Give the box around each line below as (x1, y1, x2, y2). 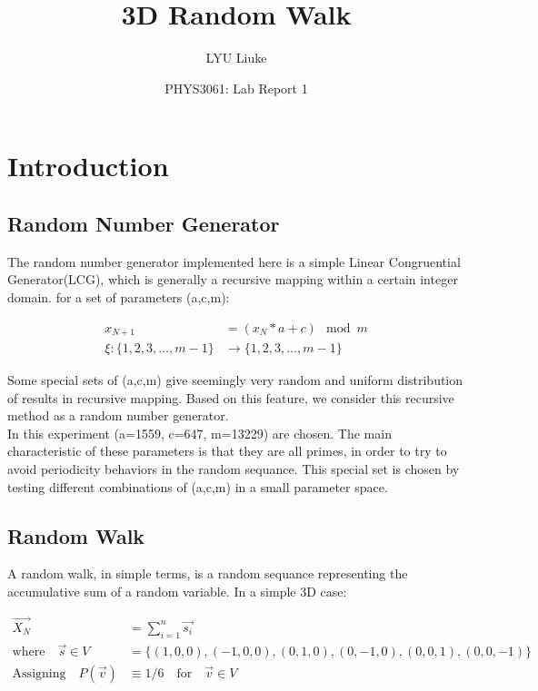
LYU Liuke (205, 48, 267, 67)
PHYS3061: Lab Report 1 (164, 78, 308, 97)
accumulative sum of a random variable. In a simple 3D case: (7, 581, 347, 600)
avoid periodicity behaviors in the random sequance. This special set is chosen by (7, 459, 460, 478)
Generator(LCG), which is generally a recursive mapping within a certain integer (7, 270, 458, 289)
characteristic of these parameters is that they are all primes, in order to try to (7, 441, 447, 460)
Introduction (7, 147, 169, 184)
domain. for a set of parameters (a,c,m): (7, 287, 230, 306)
